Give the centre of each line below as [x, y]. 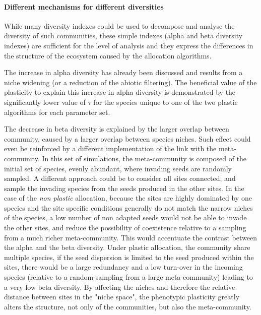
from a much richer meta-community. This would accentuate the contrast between [130, 237]
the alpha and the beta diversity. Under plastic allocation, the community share [127, 247]
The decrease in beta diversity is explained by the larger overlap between [117, 129]
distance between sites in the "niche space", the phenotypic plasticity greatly [122, 297]
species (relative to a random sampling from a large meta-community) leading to [128, 277]
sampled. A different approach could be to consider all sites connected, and [120, 178]
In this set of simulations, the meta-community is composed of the [144, 158]
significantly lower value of [45, 102]
